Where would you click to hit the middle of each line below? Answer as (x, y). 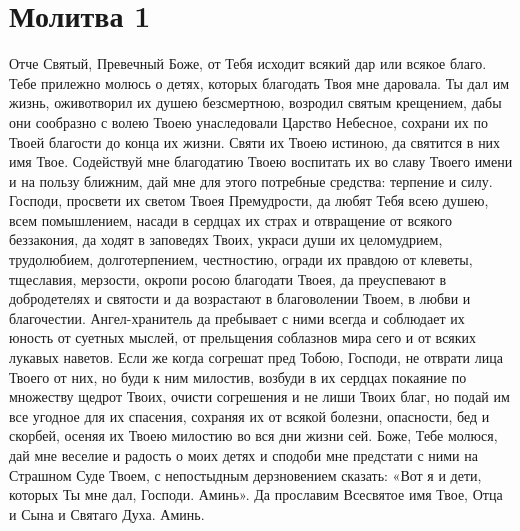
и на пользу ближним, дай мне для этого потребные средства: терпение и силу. (251, 180)
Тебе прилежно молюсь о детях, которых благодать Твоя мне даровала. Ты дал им (259, 82)
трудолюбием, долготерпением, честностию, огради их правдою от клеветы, (241, 259)
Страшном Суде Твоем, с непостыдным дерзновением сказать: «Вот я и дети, (245, 474)
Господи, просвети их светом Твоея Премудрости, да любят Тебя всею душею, (249, 200)
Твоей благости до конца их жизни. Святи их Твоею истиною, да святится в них (255, 141)
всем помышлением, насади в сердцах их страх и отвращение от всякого (231, 219)
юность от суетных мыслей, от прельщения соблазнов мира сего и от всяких (243, 337)
